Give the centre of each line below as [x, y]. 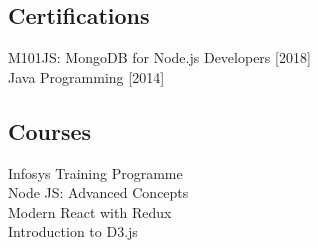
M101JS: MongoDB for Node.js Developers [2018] [159, 57]
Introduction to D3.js [73, 231]
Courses [50, 130]
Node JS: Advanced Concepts [98, 192]
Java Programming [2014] [86, 76]
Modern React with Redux [90, 211]
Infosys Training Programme [95, 172]
